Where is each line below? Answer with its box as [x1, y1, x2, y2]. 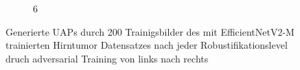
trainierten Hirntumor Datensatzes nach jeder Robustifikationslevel [5, 38, 288, 52]
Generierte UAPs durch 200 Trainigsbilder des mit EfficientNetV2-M [5, 24, 295, 38]
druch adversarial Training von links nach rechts [5, 51, 209, 65]
